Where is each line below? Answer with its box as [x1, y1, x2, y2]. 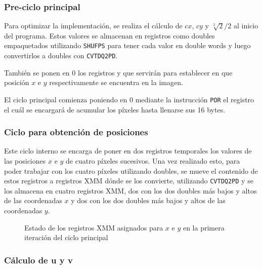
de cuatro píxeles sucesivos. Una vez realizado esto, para [66, 155, 240, 166]
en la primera [183, 222, 225, 233]
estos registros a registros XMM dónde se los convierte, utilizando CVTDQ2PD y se [4, 175, 253, 186]
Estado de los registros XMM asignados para [24, 222, 163, 233]
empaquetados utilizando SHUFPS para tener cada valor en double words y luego [4, 40, 251, 51]
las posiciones [4, 155, 46, 166]
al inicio [233, 20, 258, 31]
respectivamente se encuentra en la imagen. [49, 77, 183, 88]
